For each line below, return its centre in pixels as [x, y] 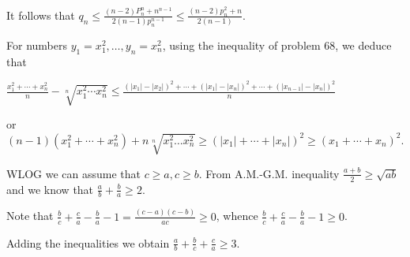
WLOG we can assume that [73, 173]
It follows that [41, 15]
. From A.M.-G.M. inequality [269, 173]
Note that [30, 216]
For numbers [37, 45]
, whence [237, 216]
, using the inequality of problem [241, 45]
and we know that [50, 189]
